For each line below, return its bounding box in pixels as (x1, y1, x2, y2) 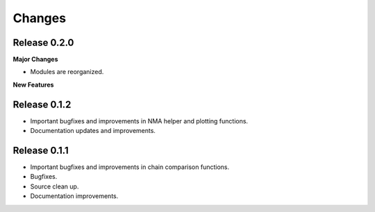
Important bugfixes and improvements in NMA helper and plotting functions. (30, 116, 249, 125)
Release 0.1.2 (12, 98, 72, 110)
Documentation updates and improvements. (30, 127, 156, 135)
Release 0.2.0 (12, 37, 74, 48)
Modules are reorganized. (30, 68, 104, 76)
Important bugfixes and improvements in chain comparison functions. (30, 163, 230, 171)
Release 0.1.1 (12, 144, 69, 156)
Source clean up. (30, 182, 79, 191)
